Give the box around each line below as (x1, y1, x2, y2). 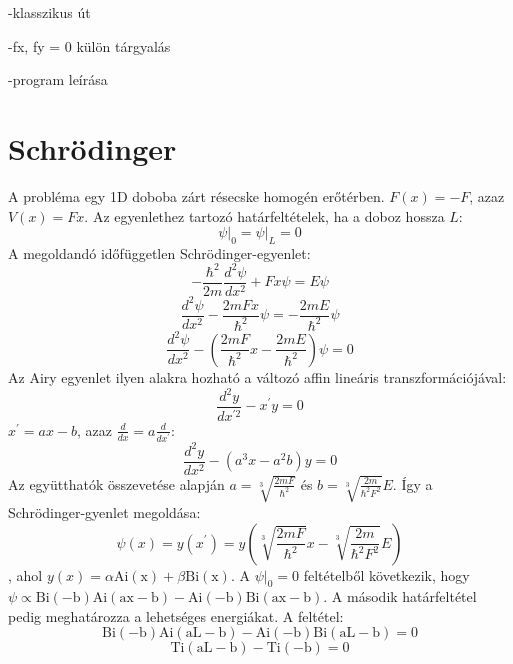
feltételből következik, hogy (303, 564, 470, 585)
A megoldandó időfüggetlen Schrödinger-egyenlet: (8, 242, 311, 263)
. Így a (392, 473, 433, 494)
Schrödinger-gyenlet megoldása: (8, 501, 201, 522)
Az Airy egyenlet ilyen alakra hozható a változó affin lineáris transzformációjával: (8, 366, 507, 387)
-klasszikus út (8, 2, 91, 22)
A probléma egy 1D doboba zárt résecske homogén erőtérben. (8, 185, 385, 206)
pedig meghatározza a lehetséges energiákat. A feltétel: (8, 605, 344, 626)
